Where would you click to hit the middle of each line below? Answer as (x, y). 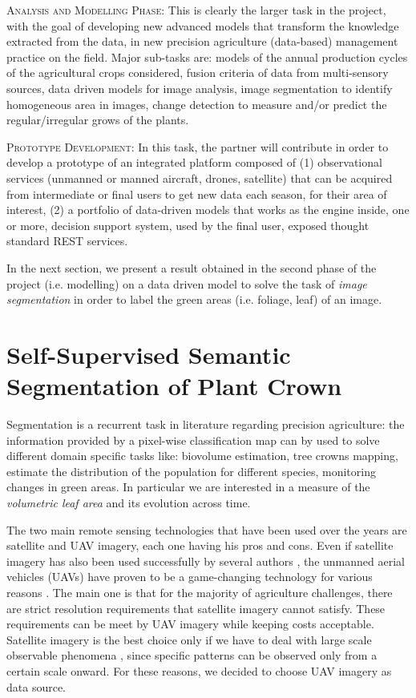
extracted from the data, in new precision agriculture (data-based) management (202, 41)
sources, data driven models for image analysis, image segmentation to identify (200, 88)
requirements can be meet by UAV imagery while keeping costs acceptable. (190, 624)
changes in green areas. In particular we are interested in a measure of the (188, 487)
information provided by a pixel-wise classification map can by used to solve (193, 440)
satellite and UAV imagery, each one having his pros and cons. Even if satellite (200, 545)
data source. (36, 686)
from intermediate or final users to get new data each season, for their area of (197, 194)
